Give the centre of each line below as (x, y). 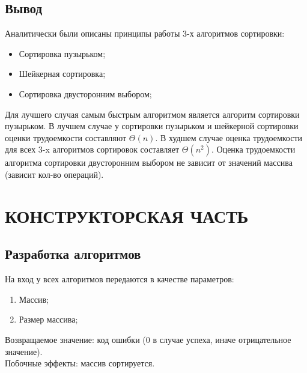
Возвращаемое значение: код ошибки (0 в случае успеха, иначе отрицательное (148, 339)
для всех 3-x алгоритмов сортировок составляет (92, 149)
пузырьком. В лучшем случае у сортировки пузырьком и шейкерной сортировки (152, 126)
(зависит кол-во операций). (54, 174)
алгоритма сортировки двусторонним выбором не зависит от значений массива (149, 162)
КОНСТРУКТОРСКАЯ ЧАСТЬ (127, 215)
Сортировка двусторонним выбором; (85, 93)
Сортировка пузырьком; (62, 53)
